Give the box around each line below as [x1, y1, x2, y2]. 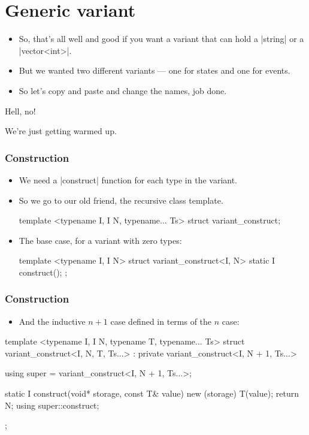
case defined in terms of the [110, 315, 212, 327]
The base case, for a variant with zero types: [19, 234, 182, 246]
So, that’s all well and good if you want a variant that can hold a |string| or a [19, 32, 304, 45]
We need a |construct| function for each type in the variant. [19, 173, 238, 186]
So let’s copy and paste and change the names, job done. [19, 84, 227, 96]
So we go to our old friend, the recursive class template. [19, 194, 223, 206]
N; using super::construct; [5, 398, 99, 411]
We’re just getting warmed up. [5, 125, 117, 137]
